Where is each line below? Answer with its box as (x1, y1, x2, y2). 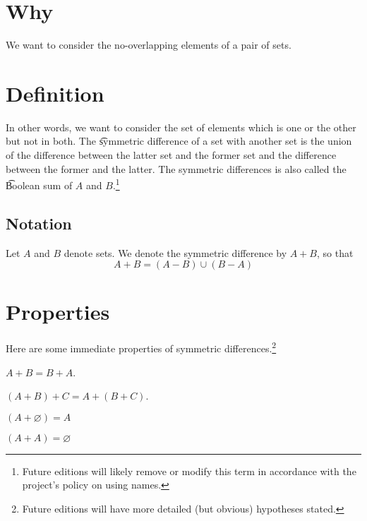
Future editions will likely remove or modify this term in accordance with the (22, 463, 356, 478)
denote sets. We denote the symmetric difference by (64, 245, 287, 260)
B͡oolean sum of (6, 177, 73, 192)
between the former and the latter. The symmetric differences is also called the (6, 161, 347, 176)
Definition (6, 78, 104, 107)
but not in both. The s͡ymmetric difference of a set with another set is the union (6, 133, 352, 148)
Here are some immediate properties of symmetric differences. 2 (6, 339, 277, 356)
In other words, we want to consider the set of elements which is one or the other (6, 119, 356, 134)
